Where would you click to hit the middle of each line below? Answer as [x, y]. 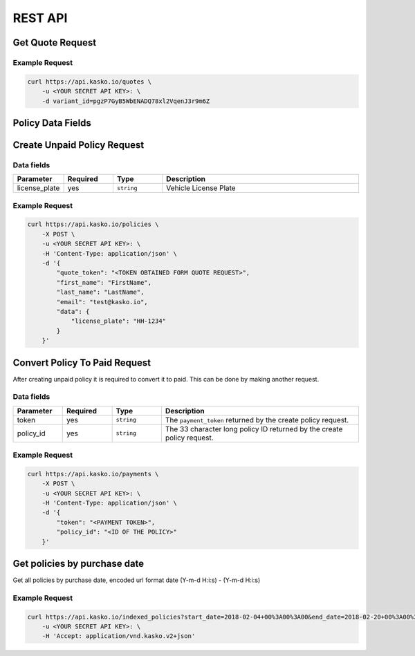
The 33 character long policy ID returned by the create [254, 429]
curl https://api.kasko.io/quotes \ [90, 82]
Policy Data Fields [52, 123]
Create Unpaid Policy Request [79, 145]
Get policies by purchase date [79, 564]
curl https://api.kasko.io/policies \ [93, 224]
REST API [40, 18]
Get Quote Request [55, 43]
